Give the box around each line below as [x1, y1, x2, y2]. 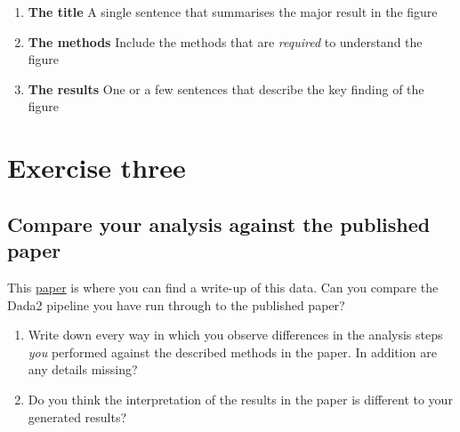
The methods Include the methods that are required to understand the [28, 32, 423, 51]
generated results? [28, 407, 127, 426]
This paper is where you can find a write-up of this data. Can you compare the [7, 277, 439, 296]
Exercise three [7, 149, 186, 186]
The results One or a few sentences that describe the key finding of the [28, 79, 424, 98]
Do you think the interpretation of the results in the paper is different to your [28, 389, 453, 408]
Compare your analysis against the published [7, 210, 431, 237]
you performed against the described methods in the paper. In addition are [28, 342, 437, 361]
